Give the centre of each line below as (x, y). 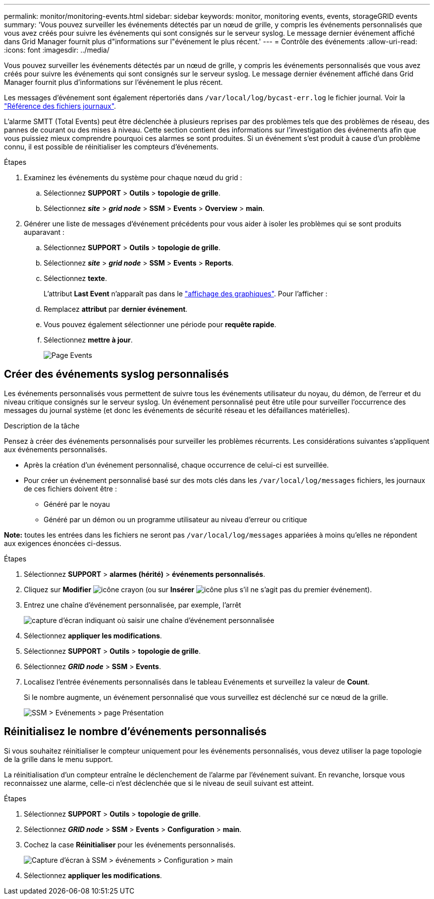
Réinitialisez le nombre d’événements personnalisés (135, 732)
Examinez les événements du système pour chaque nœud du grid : (133, 177)
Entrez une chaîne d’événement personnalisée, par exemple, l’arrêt (133, 605)
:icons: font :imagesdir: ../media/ (57, 50)
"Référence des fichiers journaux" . (60, 106)
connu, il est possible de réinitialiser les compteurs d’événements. (111, 147)
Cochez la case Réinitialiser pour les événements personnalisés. (130, 844)
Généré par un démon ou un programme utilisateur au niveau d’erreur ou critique (175, 519)
